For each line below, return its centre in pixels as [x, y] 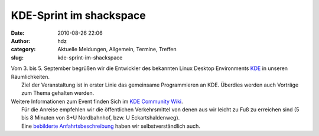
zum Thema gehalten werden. [58, 93]
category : [23, 49]
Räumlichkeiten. [30, 77]
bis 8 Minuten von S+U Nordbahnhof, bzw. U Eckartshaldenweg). [101, 118]
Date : [18, 33]
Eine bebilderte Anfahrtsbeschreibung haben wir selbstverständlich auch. [111, 126]
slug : [17, 57]
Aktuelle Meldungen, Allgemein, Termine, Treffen [117, 49]
